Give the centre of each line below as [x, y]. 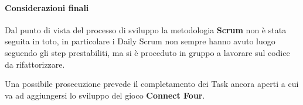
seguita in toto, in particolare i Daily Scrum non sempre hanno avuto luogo [140, 41]
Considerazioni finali [47, 7]
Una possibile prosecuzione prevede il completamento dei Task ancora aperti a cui [152, 84]
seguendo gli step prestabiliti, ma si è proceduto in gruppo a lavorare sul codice [147, 52]
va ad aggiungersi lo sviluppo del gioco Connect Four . [105, 95]
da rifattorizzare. [35, 64]
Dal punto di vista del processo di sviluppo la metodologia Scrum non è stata [146, 29]
